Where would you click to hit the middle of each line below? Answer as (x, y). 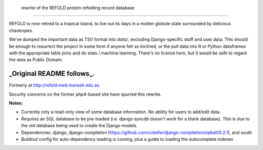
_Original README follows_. (52, 74)
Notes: (16, 103)
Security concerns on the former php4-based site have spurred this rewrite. (85, 94)
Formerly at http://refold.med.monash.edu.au (54, 85)
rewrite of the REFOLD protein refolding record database (78, 8)
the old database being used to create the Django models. (79, 126)
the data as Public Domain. (36, 60)
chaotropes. (21, 30)
